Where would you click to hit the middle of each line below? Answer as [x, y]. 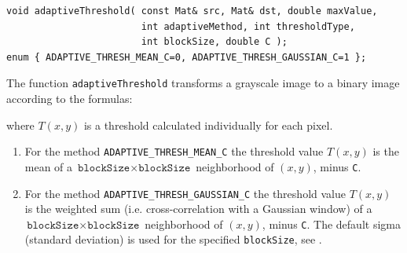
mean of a [49, 166]
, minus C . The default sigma [331, 224]
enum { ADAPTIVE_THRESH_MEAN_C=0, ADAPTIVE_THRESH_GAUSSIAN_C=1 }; [187, 57]
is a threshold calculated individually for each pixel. [208, 125]
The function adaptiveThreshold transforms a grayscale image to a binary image [203, 83]
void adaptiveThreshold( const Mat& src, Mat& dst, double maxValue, [192, 11]
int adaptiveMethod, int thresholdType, [248, 26]
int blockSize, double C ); [214, 42]
